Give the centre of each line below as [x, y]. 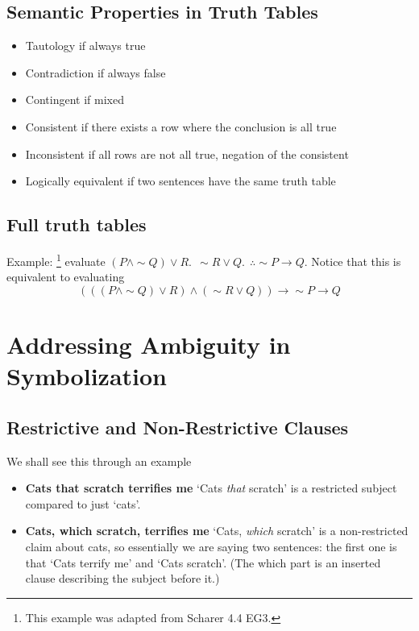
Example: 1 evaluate [56, 259]
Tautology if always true [85, 46]
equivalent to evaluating [66, 277]
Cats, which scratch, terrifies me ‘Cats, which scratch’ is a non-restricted [217, 531]
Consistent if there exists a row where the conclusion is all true [181, 126]
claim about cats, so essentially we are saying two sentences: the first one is [211, 546]
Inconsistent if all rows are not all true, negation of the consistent [187, 154]
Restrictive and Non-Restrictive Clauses [178, 427]
